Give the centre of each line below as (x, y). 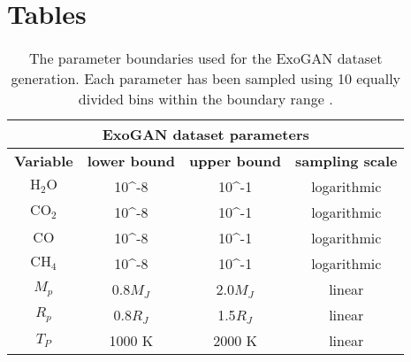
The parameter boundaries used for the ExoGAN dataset (205, 58)
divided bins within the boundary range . (205, 99)
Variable (44, 161)
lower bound (131, 161)
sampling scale (346, 161)
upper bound (235, 161)
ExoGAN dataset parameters (205, 135)
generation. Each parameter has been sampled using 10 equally (206, 79)
